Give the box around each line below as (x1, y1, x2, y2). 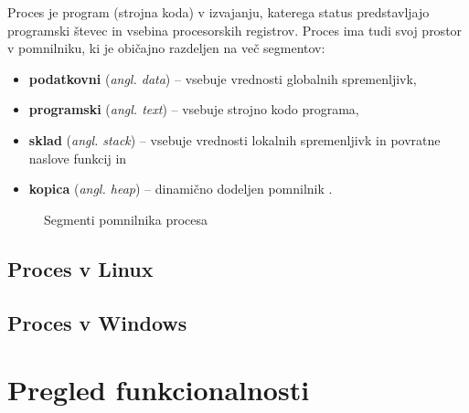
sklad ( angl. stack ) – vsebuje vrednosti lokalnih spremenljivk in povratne (28, 130, 441, 149)
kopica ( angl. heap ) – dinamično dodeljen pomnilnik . (28, 179, 333, 198)
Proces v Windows (7, 308, 187, 336)
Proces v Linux (7, 254, 154, 282)
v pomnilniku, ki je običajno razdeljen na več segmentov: (7, 38, 325, 58)
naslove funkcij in (28, 148, 127, 167)
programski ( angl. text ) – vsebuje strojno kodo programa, (28, 100, 359, 119)
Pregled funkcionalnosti (7, 371, 310, 408)
